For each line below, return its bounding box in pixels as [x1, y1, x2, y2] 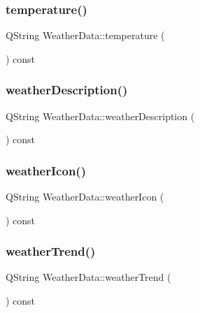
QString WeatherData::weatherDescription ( [6, 108, 195, 123]
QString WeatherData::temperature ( [6, 28, 165, 43]
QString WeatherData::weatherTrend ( [6, 270, 171, 284]
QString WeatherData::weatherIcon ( [6, 189, 164, 204]
